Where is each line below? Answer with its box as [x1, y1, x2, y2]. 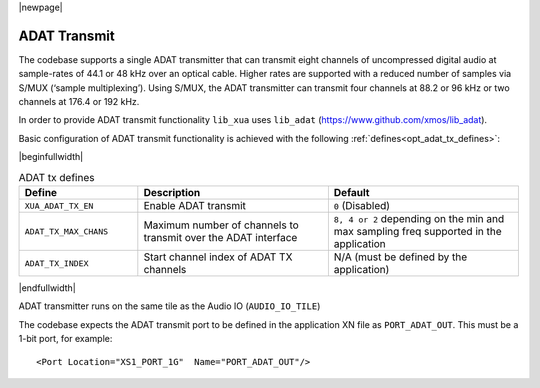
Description [143, 186, 201, 200]
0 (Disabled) [333, 199, 390, 213]
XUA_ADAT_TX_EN [24, 200, 94, 211]
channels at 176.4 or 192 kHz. [18, 96, 140, 108]
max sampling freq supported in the [333, 225, 502, 239]
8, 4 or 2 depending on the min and [333, 212, 505, 226]
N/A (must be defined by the [333, 250, 468, 264]
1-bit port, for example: [18, 333, 113, 345]
